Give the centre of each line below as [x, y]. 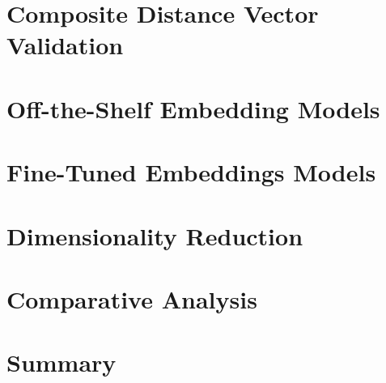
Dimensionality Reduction [155, 235]
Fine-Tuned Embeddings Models [191, 172]
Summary [62, 362]
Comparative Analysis [132, 298]
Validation [65, 45]
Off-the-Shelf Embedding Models [193, 108]
